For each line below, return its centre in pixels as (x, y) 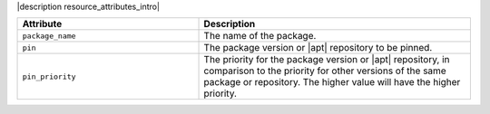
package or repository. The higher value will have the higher (332, 82)
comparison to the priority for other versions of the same (325, 71)
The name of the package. (260, 36)
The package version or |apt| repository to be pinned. (318, 48)
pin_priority (49, 76)
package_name (49, 36)
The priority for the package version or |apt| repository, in (327, 60)
